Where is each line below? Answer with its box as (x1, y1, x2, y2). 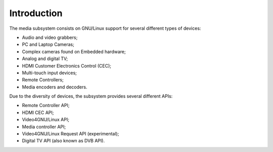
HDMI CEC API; (22, 109, 54, 116)
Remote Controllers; (22, 77, 64, 83)
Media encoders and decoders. (22, 84, 87, 90)
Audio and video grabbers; (22, 34, 78, 40)
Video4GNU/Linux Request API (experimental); (22, 131, 119, 137)
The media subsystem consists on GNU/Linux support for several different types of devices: (9, 25, 201, 31)
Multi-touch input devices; (22, 70, 77, 76)
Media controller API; (22, 124, 66, 130)
